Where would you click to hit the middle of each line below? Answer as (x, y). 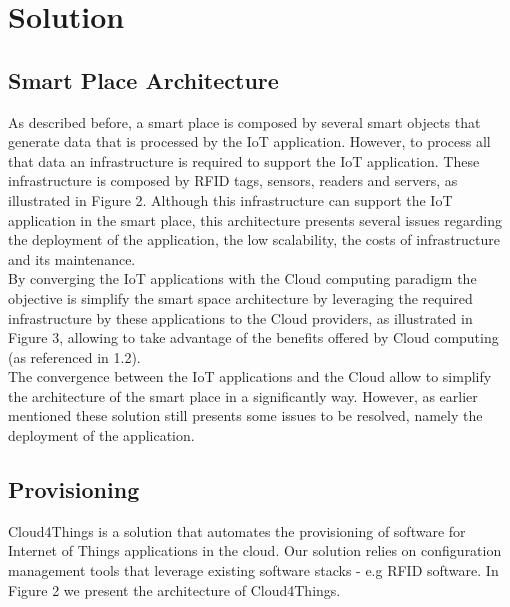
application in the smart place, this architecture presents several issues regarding (255, 219)
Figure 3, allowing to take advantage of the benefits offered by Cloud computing (253, 337)
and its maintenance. (72, 258)
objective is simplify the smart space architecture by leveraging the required (240, 297)
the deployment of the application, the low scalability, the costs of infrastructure (254, 239)
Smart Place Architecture (143, 79)
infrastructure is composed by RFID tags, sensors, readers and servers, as (233, 180)
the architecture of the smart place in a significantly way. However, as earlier (243, 395)
